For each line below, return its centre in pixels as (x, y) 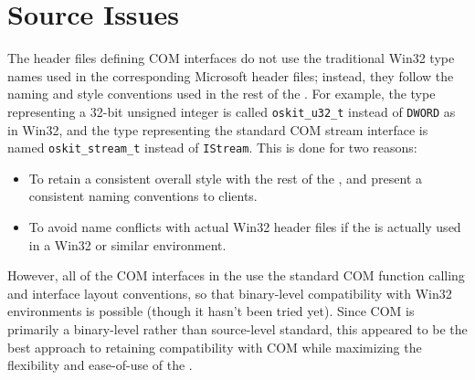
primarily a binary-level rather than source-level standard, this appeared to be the (237, 328)
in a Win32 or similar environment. (127, 244)
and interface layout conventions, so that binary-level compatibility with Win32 (230, 293)
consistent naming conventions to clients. (143, 196)
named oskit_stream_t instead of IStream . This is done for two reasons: (212, 148)
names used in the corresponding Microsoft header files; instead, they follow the (231, 75)
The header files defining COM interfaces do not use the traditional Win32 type (231, 58)
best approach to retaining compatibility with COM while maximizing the (215, 347)
